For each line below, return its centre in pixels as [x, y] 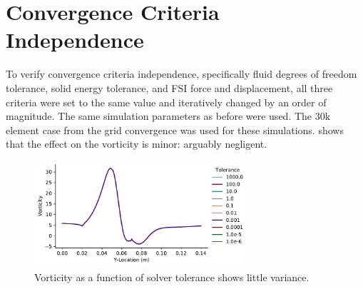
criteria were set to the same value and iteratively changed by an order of [166, 102]
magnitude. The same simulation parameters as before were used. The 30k [168, 116]
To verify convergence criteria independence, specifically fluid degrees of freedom [181, 74]
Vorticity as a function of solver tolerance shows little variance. [172, 277]
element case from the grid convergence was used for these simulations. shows [175, 130]
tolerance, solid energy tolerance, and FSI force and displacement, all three [169, 87]
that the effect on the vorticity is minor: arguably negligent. [137, 144]
